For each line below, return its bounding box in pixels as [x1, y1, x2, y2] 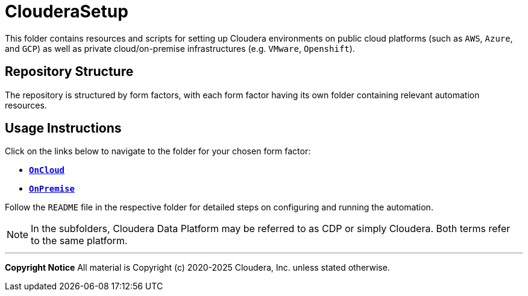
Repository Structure [5, 64, 134, 80]
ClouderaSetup [5, 1, 128, 22]
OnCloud [29, 165, 65, 175]
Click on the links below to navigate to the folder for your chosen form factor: [5, 146, 311, 157]
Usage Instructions [5, 121, 122, 136]
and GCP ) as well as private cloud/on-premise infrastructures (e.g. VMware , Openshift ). [5, 43, 355, 54]
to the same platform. [31, 235, 128, 247]
